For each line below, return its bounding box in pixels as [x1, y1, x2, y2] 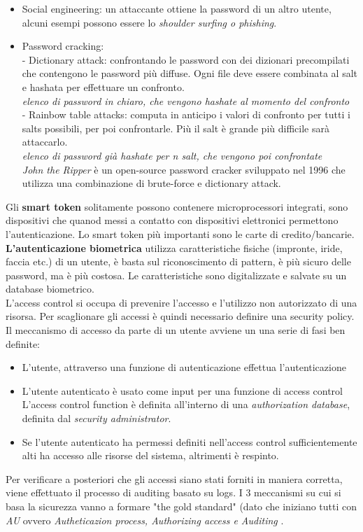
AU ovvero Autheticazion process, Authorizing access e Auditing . [6, 512, 284, 527]
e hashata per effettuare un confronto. [22, 79, 185, 94]
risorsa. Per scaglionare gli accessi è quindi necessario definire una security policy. [6, 309, 355, 323]
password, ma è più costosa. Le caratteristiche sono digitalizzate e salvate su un [6, 267, 347, 282]
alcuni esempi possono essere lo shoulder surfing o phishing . [22, 15, 277, 29]
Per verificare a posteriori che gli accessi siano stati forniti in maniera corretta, [6, 471, 343, 486]
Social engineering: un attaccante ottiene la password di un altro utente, [22, 1, 332, 15]
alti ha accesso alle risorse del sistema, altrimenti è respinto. [22, 448, 279, 463]
